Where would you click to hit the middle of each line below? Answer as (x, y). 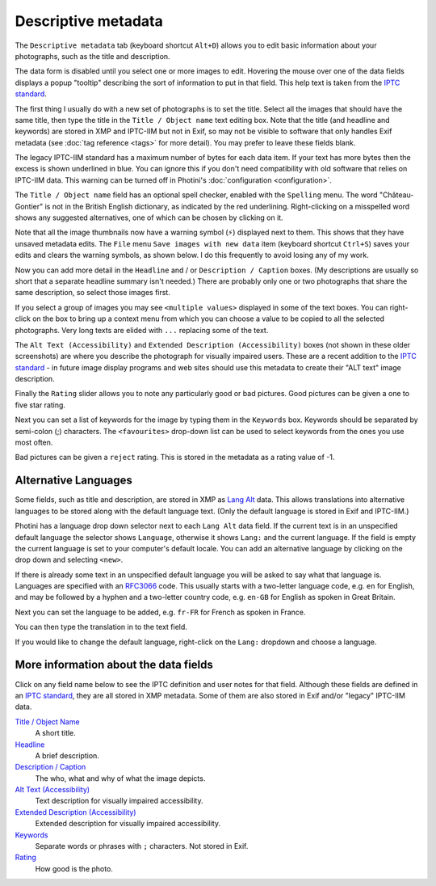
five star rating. (40, 405)
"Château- (397, 195)
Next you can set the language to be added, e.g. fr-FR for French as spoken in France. (160, 612)
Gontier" (29, 206)
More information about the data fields (114, 665)
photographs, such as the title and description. (92, 56)
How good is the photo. (74, 868)
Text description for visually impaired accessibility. (119, 801)
